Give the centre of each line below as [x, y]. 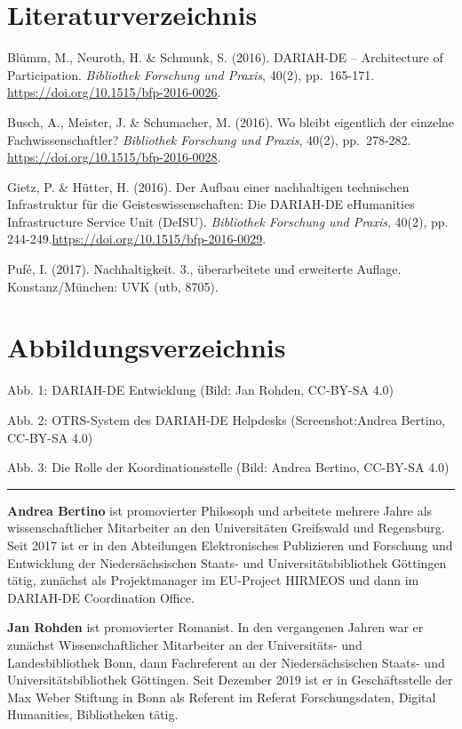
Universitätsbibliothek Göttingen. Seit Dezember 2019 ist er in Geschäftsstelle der [230, 680]
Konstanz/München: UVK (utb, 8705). [113, 286]
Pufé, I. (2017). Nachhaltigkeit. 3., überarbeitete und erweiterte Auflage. [204, 269]
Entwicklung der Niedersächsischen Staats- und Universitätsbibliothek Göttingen [227, 562]
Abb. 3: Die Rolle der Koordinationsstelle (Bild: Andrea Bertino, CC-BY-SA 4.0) [228, 467]
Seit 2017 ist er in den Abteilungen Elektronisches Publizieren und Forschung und [230, 545]
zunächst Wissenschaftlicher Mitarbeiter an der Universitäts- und [185, 644]
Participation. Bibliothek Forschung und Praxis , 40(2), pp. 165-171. [191, 74]
